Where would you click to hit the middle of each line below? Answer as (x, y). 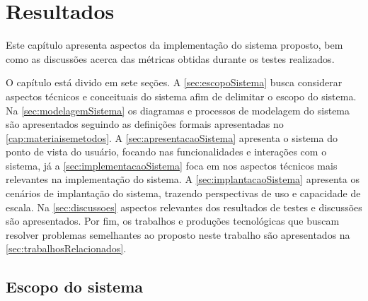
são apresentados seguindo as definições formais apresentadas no (145, 124)
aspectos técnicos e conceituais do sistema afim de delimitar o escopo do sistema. (181, 96)
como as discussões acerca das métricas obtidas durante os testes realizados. (170, 58)
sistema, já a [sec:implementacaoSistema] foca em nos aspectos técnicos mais (172, 165)
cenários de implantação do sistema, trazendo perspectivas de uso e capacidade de (183, 193)
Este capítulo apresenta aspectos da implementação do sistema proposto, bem (174, 45)
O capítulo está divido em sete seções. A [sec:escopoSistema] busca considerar (174, 82)
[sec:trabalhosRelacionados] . (66, 248)
